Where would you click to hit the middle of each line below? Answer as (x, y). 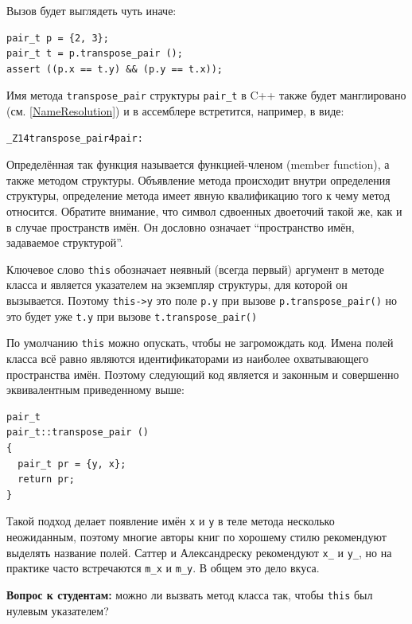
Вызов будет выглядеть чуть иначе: (91, 10)
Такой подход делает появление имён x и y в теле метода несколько (171, 521)
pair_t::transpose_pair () (78, 433)
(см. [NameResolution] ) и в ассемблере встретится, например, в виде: (175, 111)
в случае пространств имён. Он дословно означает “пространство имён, (181, 226)
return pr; (46, 480)
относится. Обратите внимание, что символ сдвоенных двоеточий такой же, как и (204, 211)
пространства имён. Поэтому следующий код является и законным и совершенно (203, 374)
